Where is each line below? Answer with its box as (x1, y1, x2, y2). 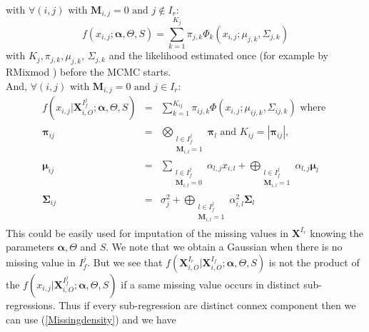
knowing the (310, 225, 363, 240)
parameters (6, 239, 54, 254)
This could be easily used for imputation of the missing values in (6, 225, 289, 240)
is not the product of (268, 254, 360, 269)
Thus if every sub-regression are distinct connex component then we (59, 297, 356, 312)
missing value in (6, 254, 76, 269)
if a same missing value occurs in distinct (121, 276, 300, 291)
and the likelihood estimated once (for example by (108, 48, 329, 63)
